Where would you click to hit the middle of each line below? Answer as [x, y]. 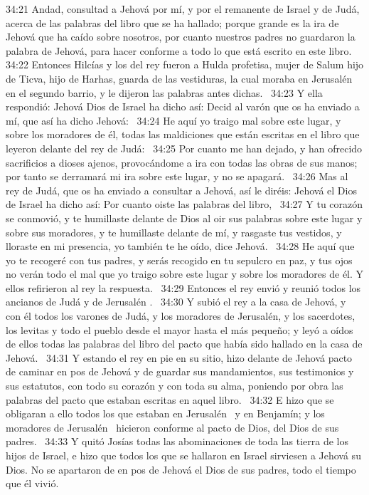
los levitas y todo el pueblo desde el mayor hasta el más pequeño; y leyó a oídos [180, 329]
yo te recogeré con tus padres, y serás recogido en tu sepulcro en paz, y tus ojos [179, 260]
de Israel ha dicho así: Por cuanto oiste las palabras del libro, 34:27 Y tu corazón [184, 204]
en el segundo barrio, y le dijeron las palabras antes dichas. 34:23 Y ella [164, 92]
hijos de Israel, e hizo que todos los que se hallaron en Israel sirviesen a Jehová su [183, 455]
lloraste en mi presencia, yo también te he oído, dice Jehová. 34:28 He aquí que [180, 246]
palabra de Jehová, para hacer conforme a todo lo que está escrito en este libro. [179, 50]
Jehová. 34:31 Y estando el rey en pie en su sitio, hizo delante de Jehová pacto [179, 357]
